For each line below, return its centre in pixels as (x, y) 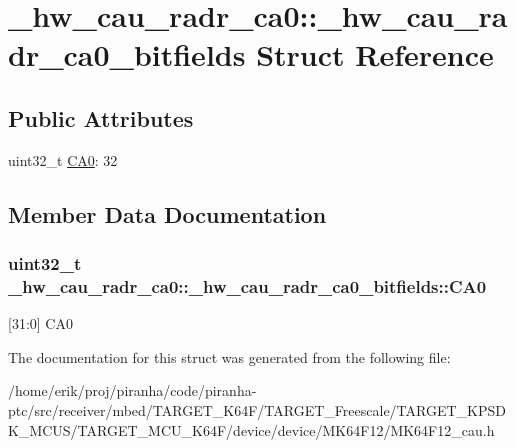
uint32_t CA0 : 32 (63, 159)
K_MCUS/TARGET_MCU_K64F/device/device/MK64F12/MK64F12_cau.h (251, 429)
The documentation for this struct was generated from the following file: (229, 356)
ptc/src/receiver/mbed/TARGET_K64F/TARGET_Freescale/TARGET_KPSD (257, 410)
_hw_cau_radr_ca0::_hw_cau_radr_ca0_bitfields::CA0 (247, 285)
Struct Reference (375, 54)
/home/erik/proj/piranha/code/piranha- (132, 390)
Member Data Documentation (167, 213)
